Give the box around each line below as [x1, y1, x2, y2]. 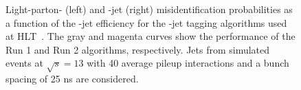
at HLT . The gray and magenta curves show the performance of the [5, 29, 296, 43]
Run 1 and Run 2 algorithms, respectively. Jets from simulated [5, 42, 270, 56]
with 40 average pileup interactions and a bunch [87, 56, 289, 70]
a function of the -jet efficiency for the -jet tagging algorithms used [5, 15, 287, 30]
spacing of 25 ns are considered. [5, 71, 139, 86]
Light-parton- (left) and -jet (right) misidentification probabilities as [5, 2, 293, 16]
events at [5, 56, 43, 70]
